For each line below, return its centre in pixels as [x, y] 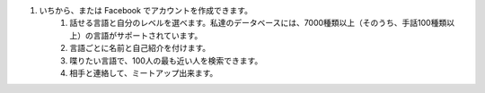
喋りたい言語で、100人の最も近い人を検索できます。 [166, 60]
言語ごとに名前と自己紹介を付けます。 [140, 48]
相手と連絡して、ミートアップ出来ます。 [144, 72]
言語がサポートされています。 [148, 35]
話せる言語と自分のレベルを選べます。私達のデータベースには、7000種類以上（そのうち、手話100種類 [258, 23]
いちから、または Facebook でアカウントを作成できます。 [146, 10]
